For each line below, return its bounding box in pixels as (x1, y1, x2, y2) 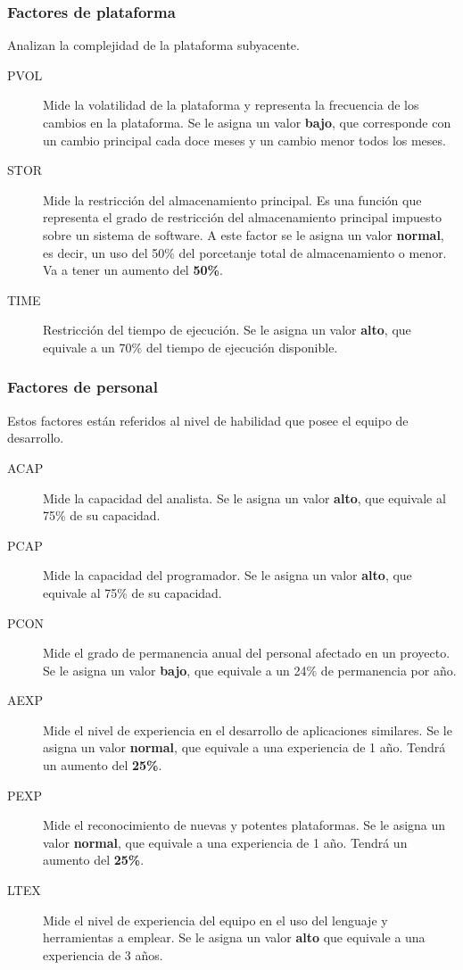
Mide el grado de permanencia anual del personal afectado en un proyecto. (43, 643, 451, 662)
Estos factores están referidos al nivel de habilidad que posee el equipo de (7, 410, 409, 429)
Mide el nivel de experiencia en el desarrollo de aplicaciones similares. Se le (43, 720, 452, 739)
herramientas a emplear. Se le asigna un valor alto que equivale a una (43, 928, 426, 947)
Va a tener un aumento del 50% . (43, 261, 223, 279)
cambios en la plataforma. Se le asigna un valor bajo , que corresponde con (43, 113, 451, 131)
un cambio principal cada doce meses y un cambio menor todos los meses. (43, 130, 446, 149)
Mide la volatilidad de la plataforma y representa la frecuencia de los (43, 95, 419, 114)
